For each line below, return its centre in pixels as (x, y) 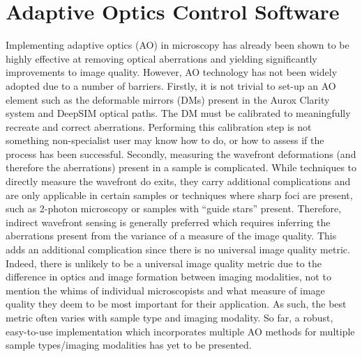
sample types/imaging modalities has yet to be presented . (129, 345)
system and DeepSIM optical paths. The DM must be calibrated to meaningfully (178, 113)
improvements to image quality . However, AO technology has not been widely (172, 72)
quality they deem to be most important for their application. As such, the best (176, 304)
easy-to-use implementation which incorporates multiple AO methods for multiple (180, 331)
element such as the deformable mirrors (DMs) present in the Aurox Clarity (168, 99)
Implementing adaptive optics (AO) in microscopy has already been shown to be (178, 45)
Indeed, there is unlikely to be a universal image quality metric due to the (164, 263)
